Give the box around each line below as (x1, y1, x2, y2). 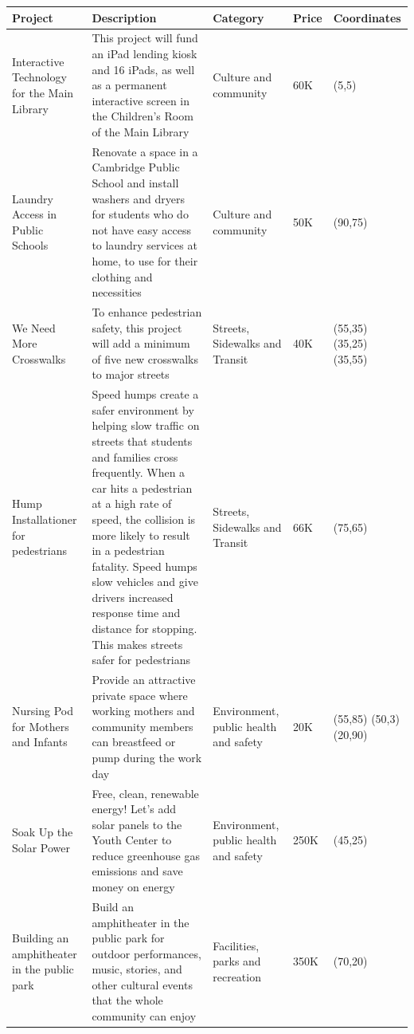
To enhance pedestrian (92, 303, 202, 320)
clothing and (92, 268, 153, 285)
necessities (92, 284, 142, 301)
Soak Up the (12, 824, 73, 840)
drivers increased (92, 588, 174, 605)
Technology (12, 69, 67, 85)
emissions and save (92, 863, 183, 879)
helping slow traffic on (92, 417, 200, 434)
